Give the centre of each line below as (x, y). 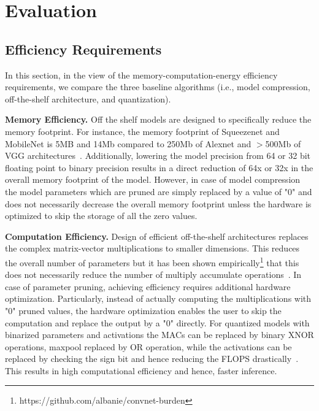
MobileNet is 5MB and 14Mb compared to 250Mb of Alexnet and (128, 143)
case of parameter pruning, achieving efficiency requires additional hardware (148, 286)
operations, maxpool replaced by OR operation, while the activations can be (148, 346)
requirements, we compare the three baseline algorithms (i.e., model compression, (158, 87)
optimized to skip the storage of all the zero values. (101, 216)
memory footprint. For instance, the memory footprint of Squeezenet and (142, 131)
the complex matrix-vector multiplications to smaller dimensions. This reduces (152, 248)
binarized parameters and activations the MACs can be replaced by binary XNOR (159, 335)
